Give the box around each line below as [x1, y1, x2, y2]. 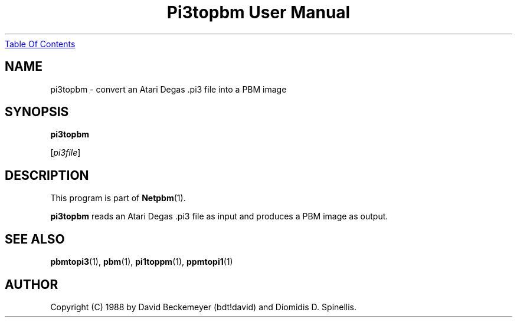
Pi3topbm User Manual [166, 2, 351, 22]
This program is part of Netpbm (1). [50, 193, 186, 203]
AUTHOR [5, 277, 58, 292]
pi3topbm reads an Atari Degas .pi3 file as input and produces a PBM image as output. [50, 211, 388, 222]
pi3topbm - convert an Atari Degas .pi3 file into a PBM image [50, 84, 287, 94]
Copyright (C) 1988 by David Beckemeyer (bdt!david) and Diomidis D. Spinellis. [50, 301, 357, 312]
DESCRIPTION [5, 167, 89, 183]
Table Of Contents [5, 38, 76, 49]
